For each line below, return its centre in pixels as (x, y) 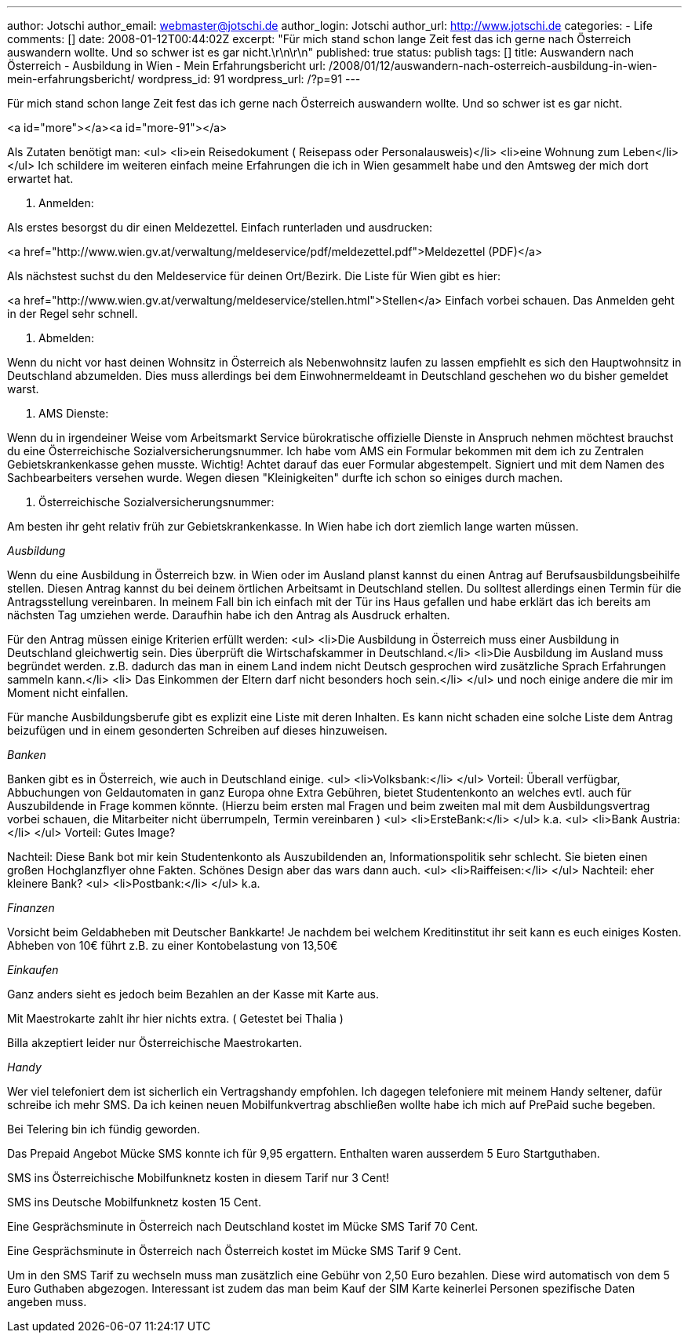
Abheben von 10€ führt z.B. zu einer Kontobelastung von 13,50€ (173, 945)
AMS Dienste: (74, 413)
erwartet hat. (40, 179)
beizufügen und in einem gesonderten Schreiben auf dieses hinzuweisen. (197, 730)
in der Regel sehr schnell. (73, 314)
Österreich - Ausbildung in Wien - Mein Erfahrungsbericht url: (166, 66)
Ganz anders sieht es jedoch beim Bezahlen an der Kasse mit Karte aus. (193, 994)
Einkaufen (33, 970)
